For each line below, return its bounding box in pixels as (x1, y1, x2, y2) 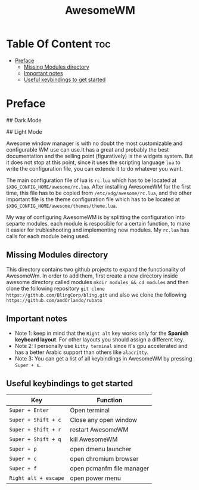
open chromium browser (70, 455, 139, 463)
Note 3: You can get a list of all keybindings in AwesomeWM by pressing (14, 355, 192, 362)
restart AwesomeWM (70, 426, 129, 434)
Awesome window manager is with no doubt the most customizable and (6, 140, 183, 147)
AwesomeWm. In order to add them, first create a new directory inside (6, 272, 178, 279)
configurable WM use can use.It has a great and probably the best (6, 146, 169, 153)
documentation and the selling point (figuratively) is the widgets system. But (6, 152, 194, 159)
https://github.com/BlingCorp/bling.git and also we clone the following (6, 291, 186, 298)
